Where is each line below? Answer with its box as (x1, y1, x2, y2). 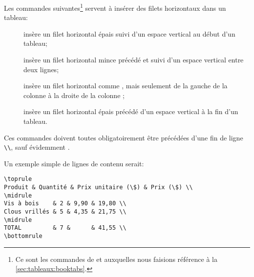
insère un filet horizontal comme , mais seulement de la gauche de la (23, 80, 228, 91)
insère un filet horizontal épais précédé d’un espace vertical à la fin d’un (23, 106, 238, 117)
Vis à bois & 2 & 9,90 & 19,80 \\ (4, 200, 127, 207)
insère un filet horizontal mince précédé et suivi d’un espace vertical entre (23, 55, 244, 65)
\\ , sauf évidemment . (4, 142, 70, 152)
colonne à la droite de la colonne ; (23, 90, 125, 100)
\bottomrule (4, 233, 42, 240)
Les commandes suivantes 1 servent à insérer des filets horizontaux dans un (4, 1, 226, 13)
